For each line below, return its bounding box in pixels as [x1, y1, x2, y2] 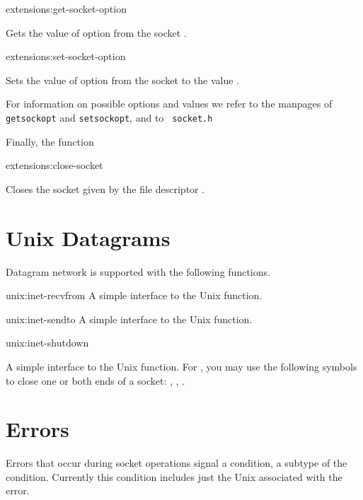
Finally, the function [6, 134, 94, 149]
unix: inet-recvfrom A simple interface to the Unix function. [6, 288, 263, 303]
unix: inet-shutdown [6, 335, 89, 350]
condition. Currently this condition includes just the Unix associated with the [6, 469, 342, 484]
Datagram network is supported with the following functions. [6, 264, 270, 279]
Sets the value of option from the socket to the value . [6, 72, 239, 87]
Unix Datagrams [6, 223, 171, 252]
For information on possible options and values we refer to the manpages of [6, 96, 333, 111]
